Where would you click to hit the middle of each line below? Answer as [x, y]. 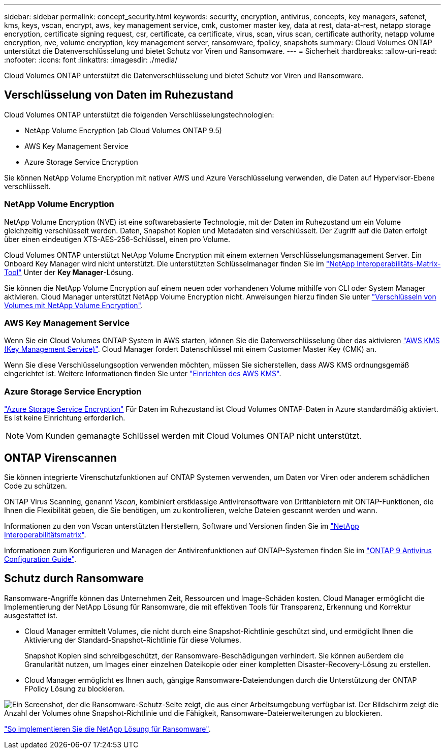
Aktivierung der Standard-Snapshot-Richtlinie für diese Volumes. [133, 640]
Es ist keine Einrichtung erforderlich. [65, 418]
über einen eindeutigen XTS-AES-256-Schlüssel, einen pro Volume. [117, 239]
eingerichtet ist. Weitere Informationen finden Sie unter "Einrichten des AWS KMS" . [143, 374]
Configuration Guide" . [40, 559]
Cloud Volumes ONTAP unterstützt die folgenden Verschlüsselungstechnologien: [139, 114]
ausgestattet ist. [31, 615]
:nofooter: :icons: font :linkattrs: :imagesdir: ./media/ [91, 60]
